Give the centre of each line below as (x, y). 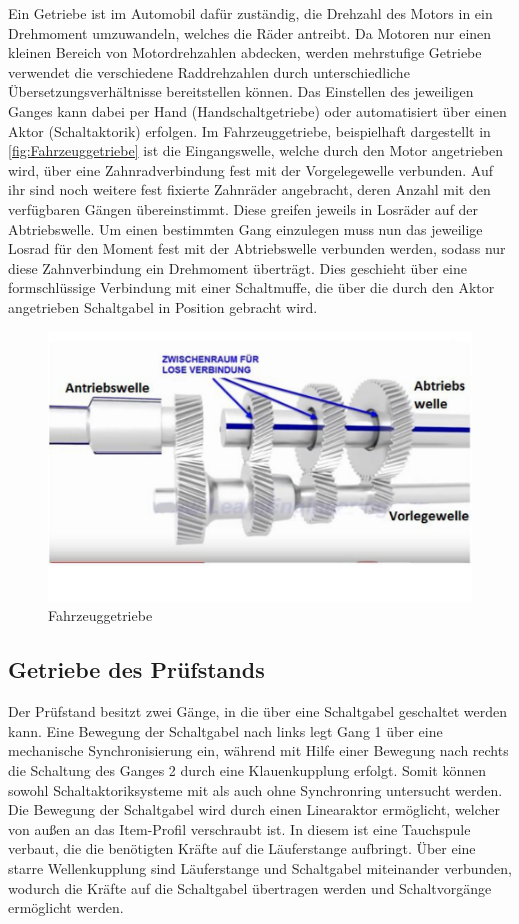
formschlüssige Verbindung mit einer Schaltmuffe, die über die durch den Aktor (251, 287)
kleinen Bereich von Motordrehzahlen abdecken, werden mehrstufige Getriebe (245, 52)
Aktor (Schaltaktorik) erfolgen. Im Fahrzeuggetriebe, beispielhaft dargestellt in (249, 130)
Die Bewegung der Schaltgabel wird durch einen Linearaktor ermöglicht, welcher (254, 809)
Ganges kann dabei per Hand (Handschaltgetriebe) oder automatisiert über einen (257, 110)
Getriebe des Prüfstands (136, 669)
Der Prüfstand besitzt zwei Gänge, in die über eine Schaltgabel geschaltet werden (258, 711)
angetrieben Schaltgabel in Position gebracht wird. (163, 306)
